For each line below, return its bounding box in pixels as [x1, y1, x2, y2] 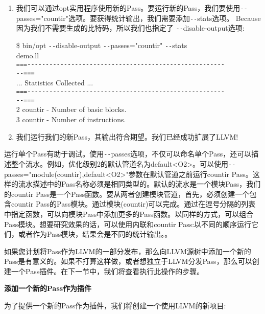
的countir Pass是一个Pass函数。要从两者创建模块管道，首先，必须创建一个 [4, 188, 250, 199]
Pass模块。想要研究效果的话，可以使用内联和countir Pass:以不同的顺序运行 [4, 218, 252, 229]
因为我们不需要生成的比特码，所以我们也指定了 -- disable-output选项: [16, 23, 245, 33]
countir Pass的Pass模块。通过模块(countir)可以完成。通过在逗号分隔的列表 [11, 198, 256, 209]
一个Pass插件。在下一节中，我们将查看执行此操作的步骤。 [11, 265, 204, 276]
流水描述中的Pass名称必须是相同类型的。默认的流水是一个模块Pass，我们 [18, 178, 261, 189]
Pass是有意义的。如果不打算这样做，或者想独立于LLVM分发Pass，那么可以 [4, 256, 252, 266]
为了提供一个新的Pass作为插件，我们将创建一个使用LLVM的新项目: [4, 300, 226, 311]
